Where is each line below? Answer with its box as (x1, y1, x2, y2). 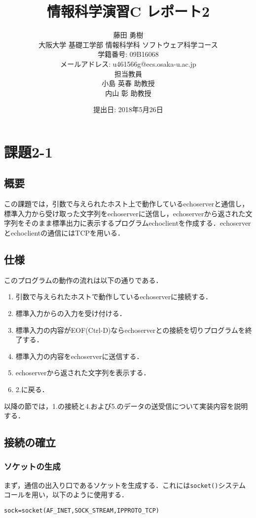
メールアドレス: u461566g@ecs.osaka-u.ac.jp (60, 58, 196, 69)
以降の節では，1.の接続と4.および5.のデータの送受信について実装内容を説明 (4, 400, 248, 411)
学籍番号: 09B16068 (98, 49, 159, 59)
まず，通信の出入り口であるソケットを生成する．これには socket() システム (4, 479, 246, 490)
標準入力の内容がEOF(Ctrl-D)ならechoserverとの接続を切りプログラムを (15, 324, 245, 335)
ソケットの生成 (4, 460, 61, 473)
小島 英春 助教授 (102, 78, 155, 88)
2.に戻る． (15, 384, 49, 394)
